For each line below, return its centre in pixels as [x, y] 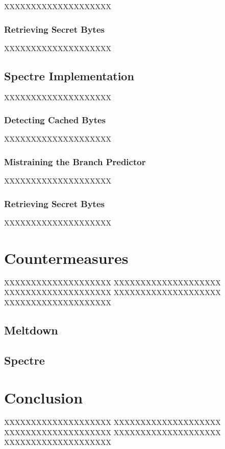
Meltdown [31, 330]
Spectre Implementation [69, 75]
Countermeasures [66, 257]
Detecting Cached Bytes [55, 120]
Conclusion [44, 398]
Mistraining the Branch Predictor [75, 161]
